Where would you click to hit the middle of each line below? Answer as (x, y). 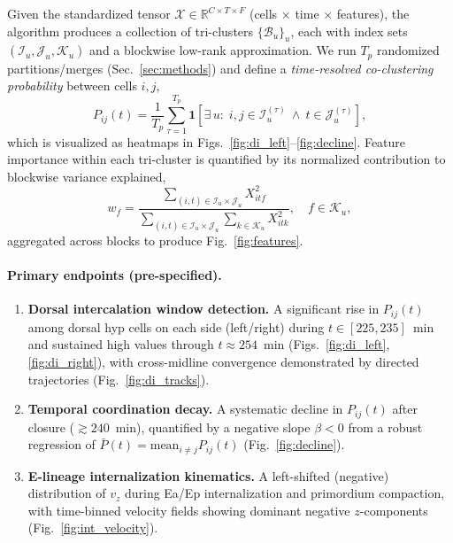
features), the (373, 13)
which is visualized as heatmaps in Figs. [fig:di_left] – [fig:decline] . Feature (207, 141)
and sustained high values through (121, 344)
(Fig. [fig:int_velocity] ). (93, 527)
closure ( (51, 427)
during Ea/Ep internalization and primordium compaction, (284, 493)
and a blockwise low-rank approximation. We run (223, 50)
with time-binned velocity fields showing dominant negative (189, 510)
